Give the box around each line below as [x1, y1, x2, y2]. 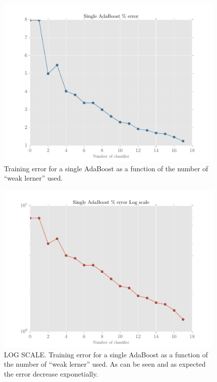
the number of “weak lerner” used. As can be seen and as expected [4, 359, 206, 369]
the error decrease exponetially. [4, 369, 98, 379]
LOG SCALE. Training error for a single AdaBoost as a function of [4, 349, 208, 359]
